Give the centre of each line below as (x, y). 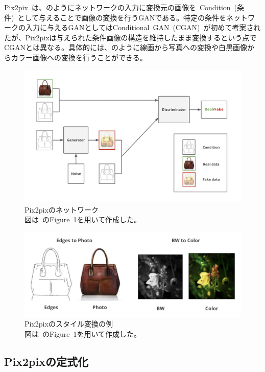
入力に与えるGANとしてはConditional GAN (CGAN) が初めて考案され (143, 27)
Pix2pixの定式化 (46, 361)
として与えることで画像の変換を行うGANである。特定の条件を (122, 17)
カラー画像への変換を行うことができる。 (79, 57)
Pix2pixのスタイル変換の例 (69, 324)
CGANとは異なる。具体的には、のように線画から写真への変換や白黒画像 (126, 47)
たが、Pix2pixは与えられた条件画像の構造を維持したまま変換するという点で (130, 37)
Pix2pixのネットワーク (62, 209)
